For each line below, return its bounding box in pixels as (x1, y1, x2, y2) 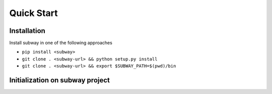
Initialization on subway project (9, 76, 110, 84)
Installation (9, 26, 45, 35)
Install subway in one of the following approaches (9, 40, 113, 46)
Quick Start (9, 7, 58, 18)
